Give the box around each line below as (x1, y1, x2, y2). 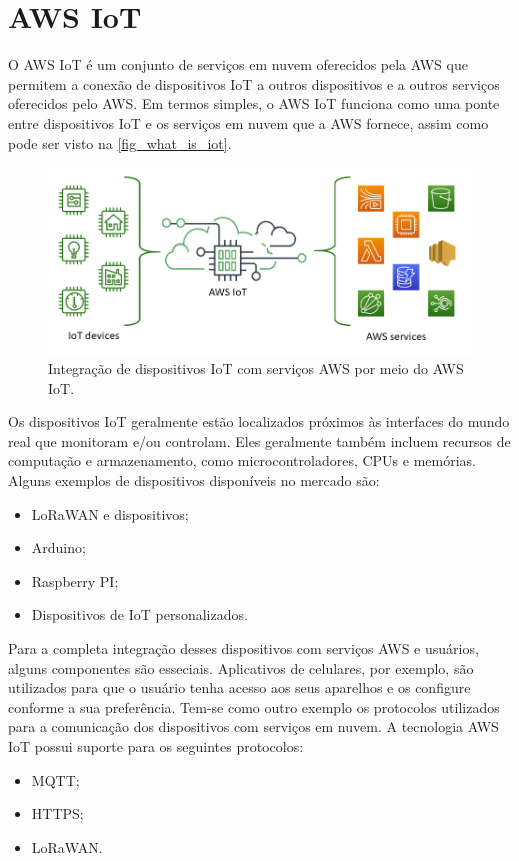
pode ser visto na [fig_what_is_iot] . (8, 132, 232, 153)
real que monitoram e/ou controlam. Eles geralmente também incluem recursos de (8, 430, 511, 451)
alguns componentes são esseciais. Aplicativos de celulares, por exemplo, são (8, 657, 474, 678)
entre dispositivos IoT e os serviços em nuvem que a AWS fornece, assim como (8, 112, 489, 133)
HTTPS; (31, 803, 84, 824)
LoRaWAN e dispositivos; (31, 503, 189, 524)
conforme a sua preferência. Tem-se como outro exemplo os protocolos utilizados (8, 696, 500, 717)
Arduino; (31, 537, 86, 558)
